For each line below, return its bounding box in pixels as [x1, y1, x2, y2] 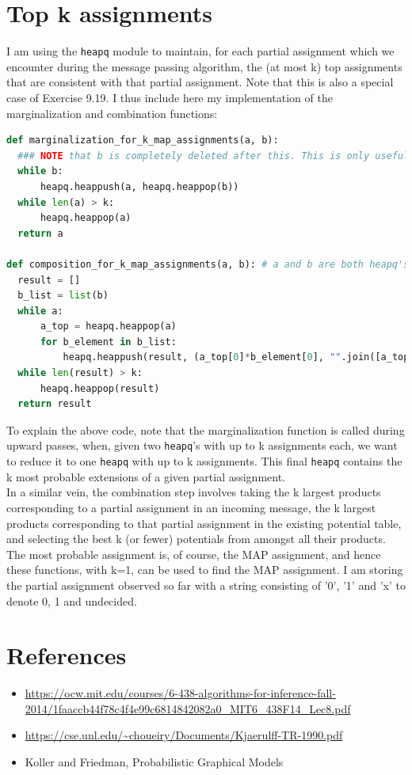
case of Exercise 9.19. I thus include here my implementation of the [6, 89, 333, 105]
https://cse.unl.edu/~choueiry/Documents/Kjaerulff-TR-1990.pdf [25, 727, 343, 743]
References [6, 639, 127, 671]
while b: [17, 165, 63, 177]
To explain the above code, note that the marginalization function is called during [6, 421, 405, 438]
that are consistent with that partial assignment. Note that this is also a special [6, 74, 394, 90]
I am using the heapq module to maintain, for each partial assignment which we [6, 43, 395, 59]
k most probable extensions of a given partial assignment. [6, 468, 286, 484]
